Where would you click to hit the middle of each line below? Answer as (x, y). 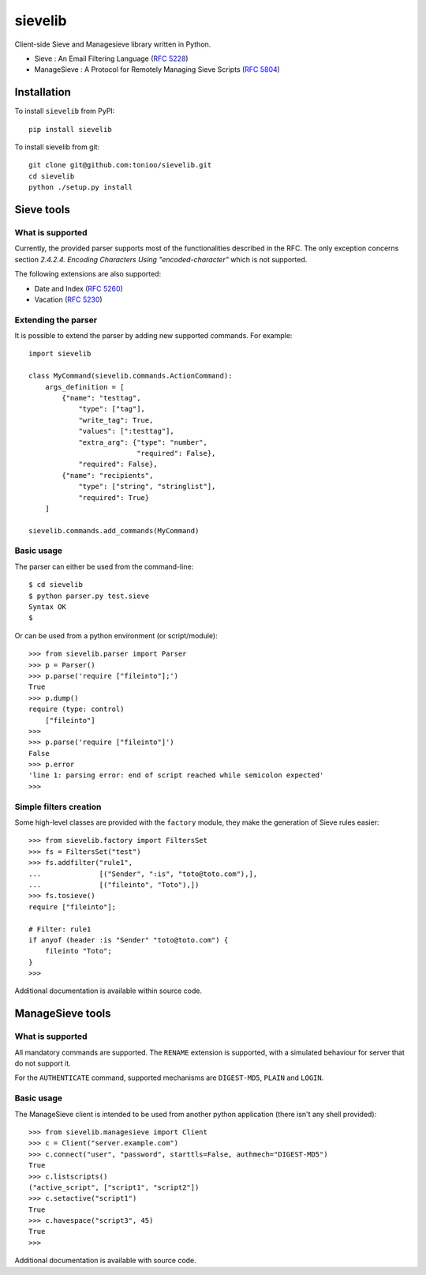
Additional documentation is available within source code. (108, 991)
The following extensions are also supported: (88, 274)
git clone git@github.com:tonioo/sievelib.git (120, 165)
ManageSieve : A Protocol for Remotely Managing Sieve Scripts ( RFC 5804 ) (157, 70)
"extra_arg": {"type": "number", (143, 442)
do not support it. (43, 1063)
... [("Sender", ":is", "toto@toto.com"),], (143, 874)
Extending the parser (56, 320)
